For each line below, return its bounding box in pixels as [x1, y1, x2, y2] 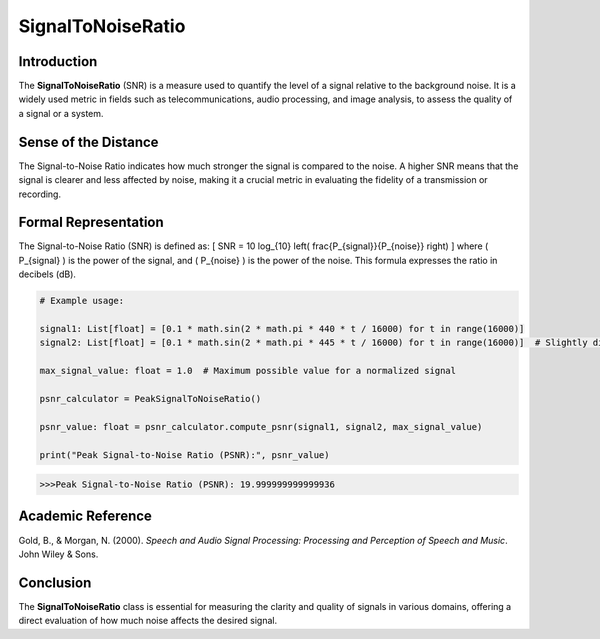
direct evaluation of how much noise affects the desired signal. [18, 615, 278, 627]
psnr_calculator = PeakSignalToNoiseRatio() [39, 393, 262, 404]
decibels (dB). [18, 268, 77, 280]
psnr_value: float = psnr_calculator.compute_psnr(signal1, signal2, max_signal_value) [39, 421, 483, 432]
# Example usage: [39, 295, 125, 307]
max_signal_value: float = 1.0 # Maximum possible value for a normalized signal [39, 365, 457, 377]
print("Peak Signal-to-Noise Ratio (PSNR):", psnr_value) [39, 449, 330, 460]
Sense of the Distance [18, 133, 159, 150]
